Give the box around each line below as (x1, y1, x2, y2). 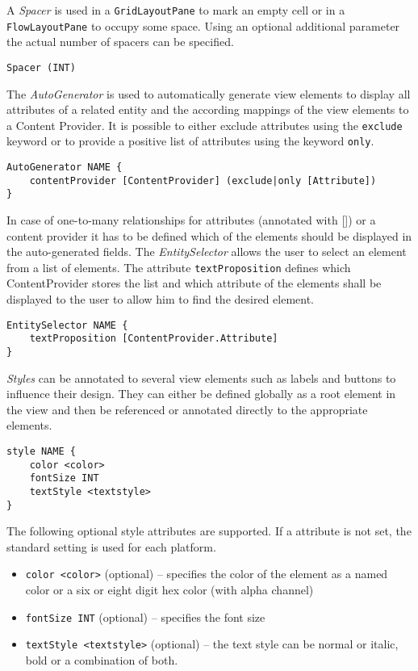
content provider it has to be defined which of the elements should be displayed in (6, 227, 412, 244)
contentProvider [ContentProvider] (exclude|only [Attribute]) (29, 174, 377, 187)
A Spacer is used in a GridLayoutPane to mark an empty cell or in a (6, 2, 345, 18)
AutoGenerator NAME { (6, 161, 123, 174)
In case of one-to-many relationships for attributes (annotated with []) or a (6, 212, 376, 229)
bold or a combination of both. (25, 652, 178, 669)
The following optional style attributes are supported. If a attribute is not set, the (6, 522, 412, 539)
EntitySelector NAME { (6, 319, 128, 331)
